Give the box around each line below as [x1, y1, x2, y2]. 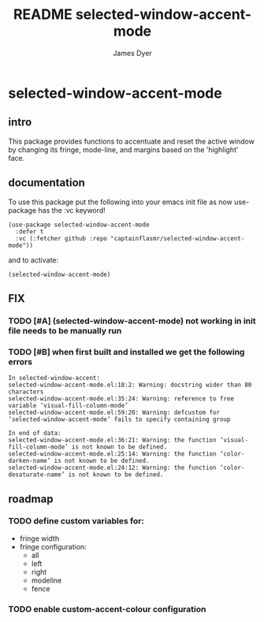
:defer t [15, 227, 44, 236]
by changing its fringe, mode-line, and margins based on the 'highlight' [8, 144, 239, 155]
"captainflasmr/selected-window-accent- [110, 234, 245, 242]
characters [8, 388, 44, 396]
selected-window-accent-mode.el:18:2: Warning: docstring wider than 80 [8, 381, 252, 389]
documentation [8, 176, 85, 190]
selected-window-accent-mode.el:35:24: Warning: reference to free [8, 395, 235, 403]
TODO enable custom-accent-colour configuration [8, 603, 206, 614]
